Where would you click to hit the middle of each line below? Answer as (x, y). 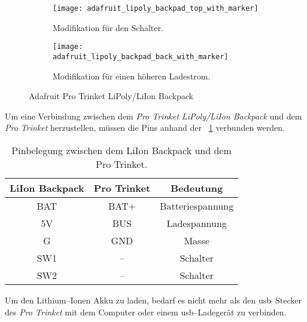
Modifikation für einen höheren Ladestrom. (132, 76)
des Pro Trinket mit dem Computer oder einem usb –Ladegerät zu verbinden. (146, 312)
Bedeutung (197, 188)
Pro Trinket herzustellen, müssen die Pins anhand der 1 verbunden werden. (145, 128)
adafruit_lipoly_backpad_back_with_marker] (141, 56)
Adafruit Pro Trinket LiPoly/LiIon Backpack (111, 96)
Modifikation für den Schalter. (108, 27)
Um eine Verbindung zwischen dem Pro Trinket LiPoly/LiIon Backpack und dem (153, 116)
